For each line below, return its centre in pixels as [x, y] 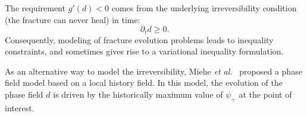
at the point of [265, 94]
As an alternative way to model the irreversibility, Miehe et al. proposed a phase [153, 71]
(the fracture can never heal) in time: [73, 19]
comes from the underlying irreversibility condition [204, 8]
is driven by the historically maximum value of [138, 94]
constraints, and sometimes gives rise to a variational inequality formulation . [144, 51]
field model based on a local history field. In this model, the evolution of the [144, 83]
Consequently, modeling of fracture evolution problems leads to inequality [139, 39]
